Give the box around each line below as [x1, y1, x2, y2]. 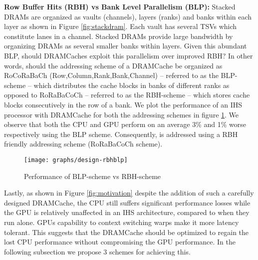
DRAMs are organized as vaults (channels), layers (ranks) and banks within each [4, 11, 252, 21]
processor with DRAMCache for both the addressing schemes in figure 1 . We [4, 109, 239, 119]
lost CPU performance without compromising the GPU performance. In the [4, 236, 236, 247]
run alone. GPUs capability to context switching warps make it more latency [4, 216, 239, 227]
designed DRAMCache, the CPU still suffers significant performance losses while [4, 197, 251, 207]
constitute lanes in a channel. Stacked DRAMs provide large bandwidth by [4, 30, 233, 41]
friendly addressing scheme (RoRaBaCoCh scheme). [4, 138, 163, 149]
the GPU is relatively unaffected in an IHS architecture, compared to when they [4, 207, 250, 217]
